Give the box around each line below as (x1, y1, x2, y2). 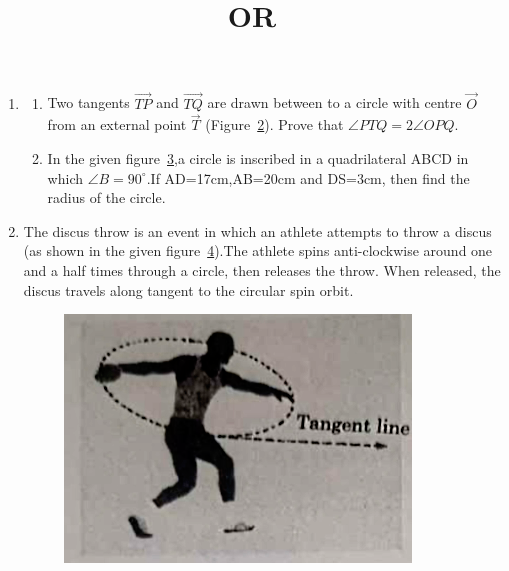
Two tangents (47, 92, 130, 113)
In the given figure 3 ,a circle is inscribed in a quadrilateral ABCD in (47, 148, 469, 168)
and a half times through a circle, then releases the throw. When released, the (23, 259, 501, 280)
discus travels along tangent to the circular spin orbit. (23, 279, 354, 300)
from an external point (47, 114, 187, 135)
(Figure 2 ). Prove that (205, 114, 344, 135)
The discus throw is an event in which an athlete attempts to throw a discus (23, 220, 492, 241)
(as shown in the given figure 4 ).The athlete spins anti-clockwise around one (23, 240, 493, 261)
